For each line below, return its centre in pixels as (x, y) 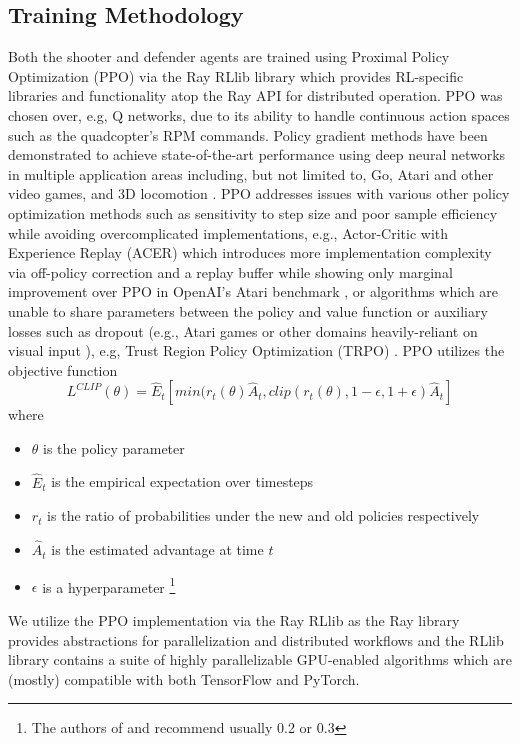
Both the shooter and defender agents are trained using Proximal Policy (229, 56)
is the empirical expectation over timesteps (182, 481)
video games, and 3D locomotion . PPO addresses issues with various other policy (259, 193)
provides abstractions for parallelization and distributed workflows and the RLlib (256, 639)
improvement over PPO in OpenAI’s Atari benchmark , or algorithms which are (253, 291)
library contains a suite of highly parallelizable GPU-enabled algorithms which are (260, 659)
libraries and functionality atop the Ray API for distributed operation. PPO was (255, 95)
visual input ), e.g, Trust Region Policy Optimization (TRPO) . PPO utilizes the (256, 350)
